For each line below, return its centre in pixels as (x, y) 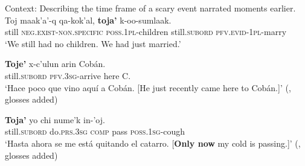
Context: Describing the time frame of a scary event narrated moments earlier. (150, 8)
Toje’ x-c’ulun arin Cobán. (55, 64)
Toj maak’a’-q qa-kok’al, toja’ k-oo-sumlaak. (88, 20)
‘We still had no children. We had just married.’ (93, 43)
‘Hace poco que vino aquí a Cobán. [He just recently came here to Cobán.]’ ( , (148, 87)
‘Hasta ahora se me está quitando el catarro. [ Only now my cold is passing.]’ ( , (153, 143)
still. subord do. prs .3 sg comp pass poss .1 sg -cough (95, 131)
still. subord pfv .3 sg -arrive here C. (68, 75)
